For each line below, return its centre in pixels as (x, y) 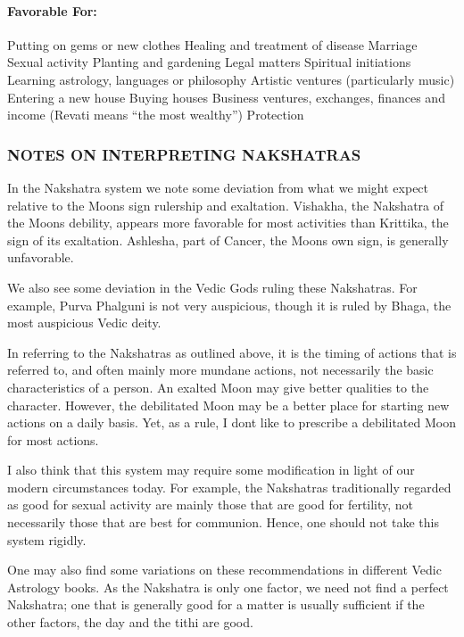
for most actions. (53, 439)
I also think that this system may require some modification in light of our (211, 470)
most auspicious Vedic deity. (84, 323)
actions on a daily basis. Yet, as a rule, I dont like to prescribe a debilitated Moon (232, 422)
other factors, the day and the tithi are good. (130, 622)
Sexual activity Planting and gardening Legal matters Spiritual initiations (209, 62)
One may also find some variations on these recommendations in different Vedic (224, 570)
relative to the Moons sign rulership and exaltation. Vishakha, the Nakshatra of (226, 205)
